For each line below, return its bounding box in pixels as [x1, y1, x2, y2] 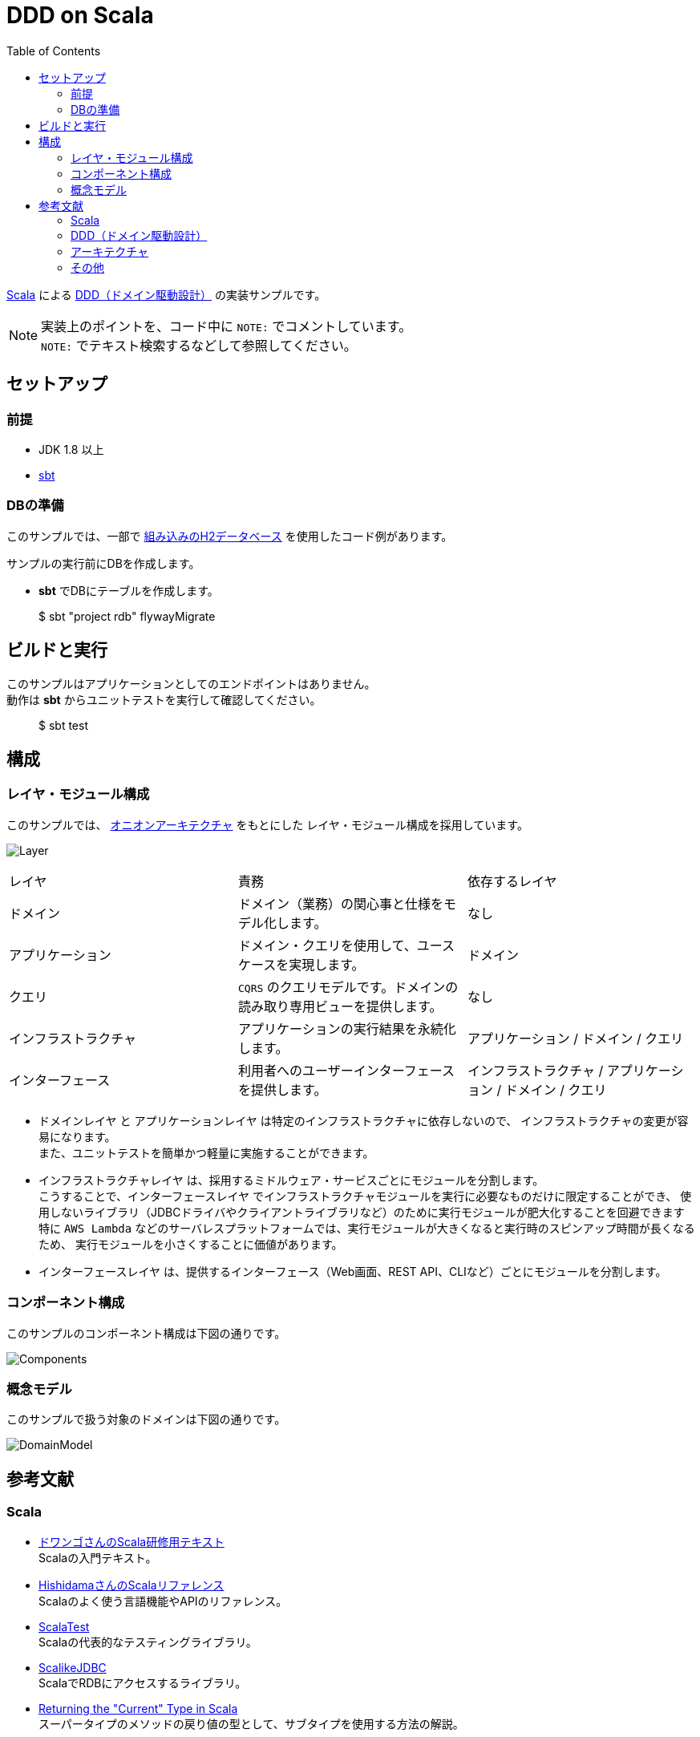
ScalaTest [38, 1619, 90, 1634]
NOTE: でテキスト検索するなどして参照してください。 [41, 337, 357, 354]
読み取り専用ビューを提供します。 [237, 998, 443, 1014]
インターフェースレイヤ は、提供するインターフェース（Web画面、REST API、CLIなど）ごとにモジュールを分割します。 [38, 1264, 667, 1278]
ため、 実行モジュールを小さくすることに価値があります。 [38, 1237, 343, 1251]
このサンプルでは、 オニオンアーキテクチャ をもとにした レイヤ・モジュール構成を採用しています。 [6, 817, 528, 832]
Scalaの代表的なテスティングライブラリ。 [38, 1634, 257, 1649]
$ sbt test [38, 718, 88, 732]
